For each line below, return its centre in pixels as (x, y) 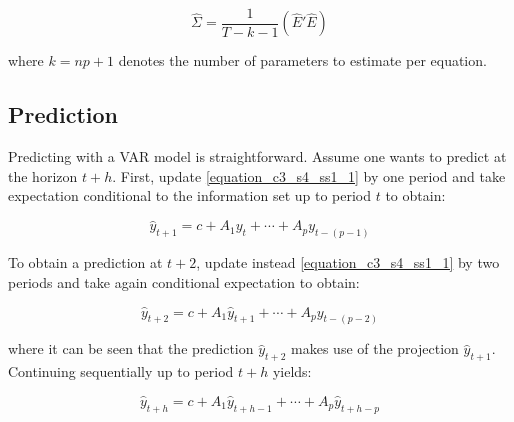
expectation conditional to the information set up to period (190, 195)
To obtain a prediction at (85, 262)
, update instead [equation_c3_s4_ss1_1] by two (348, 262)
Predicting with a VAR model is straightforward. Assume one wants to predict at (257, 156)
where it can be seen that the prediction (131, 348)
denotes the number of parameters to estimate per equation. (302, 60)
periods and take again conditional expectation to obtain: (184, 281)
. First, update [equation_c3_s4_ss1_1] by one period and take (309, 175)
